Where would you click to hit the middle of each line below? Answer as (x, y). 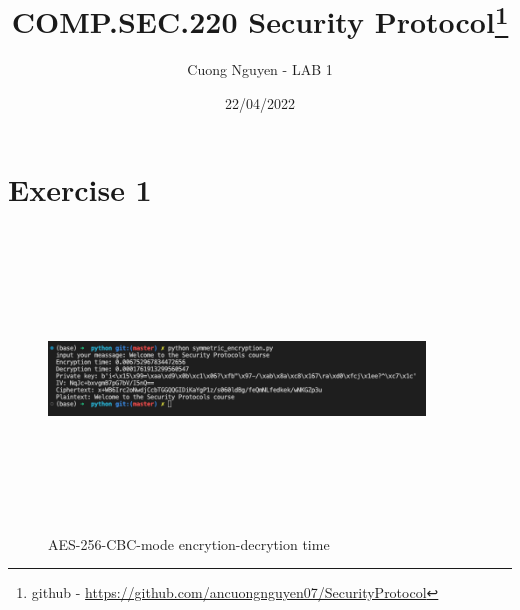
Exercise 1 (80, 188)
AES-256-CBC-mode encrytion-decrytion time (189, 543)
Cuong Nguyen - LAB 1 (260, 69)
